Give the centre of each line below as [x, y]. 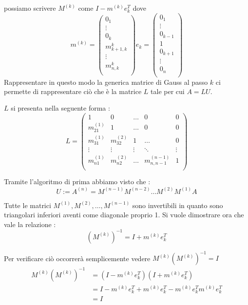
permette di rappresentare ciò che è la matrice [73, 91]
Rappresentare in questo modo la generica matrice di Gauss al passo [106, 82]
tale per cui [168, 91]
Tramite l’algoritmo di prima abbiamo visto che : [77, 181]
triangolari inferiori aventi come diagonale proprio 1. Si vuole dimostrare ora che [124, 215]
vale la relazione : [30, 224]
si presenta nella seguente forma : [60, 107]
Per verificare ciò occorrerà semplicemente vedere [77, 258]
